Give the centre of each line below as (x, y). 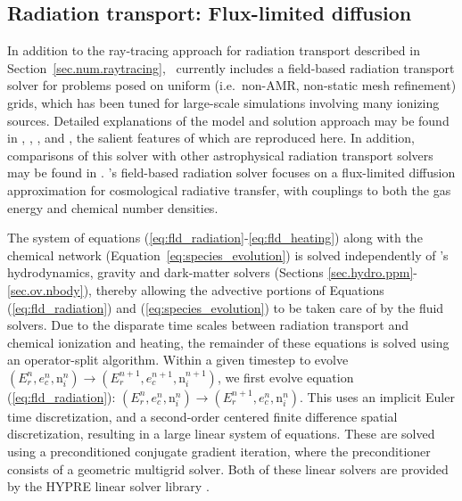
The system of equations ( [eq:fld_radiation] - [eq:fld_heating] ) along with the (215, 238)
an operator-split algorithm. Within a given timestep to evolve (178, 360)
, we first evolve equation (285, 377)
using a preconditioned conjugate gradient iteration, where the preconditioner (219, 452)
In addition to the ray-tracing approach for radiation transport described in (214, 50)
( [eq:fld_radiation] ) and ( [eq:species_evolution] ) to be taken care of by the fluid (226, 307)
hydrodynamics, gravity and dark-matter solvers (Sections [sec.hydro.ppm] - (212, 272)
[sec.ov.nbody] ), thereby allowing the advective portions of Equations (196, 289)
